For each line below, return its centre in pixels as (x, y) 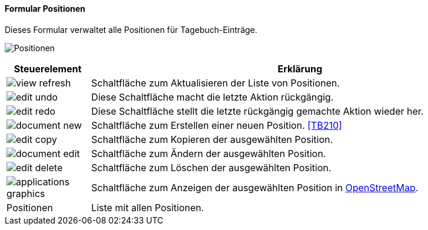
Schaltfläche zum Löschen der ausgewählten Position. (211, 167)
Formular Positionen (45, 9)
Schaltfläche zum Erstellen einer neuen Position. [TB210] (217, 125)
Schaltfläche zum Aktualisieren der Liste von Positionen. (215, 83)
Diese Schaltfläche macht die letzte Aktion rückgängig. (213, 97)
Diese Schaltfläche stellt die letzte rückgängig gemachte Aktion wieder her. (258, 111)
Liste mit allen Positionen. (148, 207)
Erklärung (300, 69)
